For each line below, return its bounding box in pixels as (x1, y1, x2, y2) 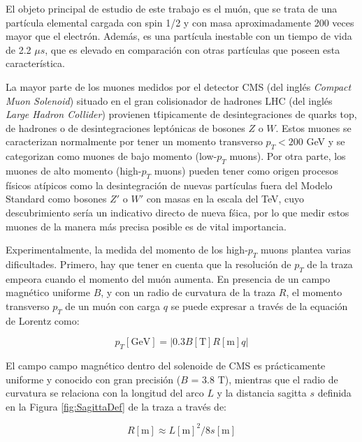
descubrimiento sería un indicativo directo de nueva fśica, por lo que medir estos (6, 205, 349, 219)
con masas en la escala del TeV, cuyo (146, 191, 304, 206)
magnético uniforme (6, 285, 90, 300)
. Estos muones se (275, 120, 352, 135)
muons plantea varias (261, 242, 351, 257)
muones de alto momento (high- (6, 163, 142, 177)
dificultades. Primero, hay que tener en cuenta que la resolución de (6, 256, 291, 271)
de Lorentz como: (6, 313, 80, 327)
